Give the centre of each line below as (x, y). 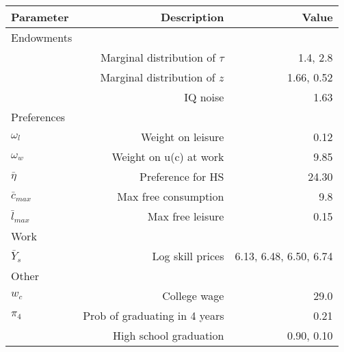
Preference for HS (182, 176)
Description (192, 17)
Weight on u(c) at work (168, 156)
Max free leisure (186, 216)
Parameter (40, 17)
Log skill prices (188, 256)
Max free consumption (171, 196)
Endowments (42, 37)
